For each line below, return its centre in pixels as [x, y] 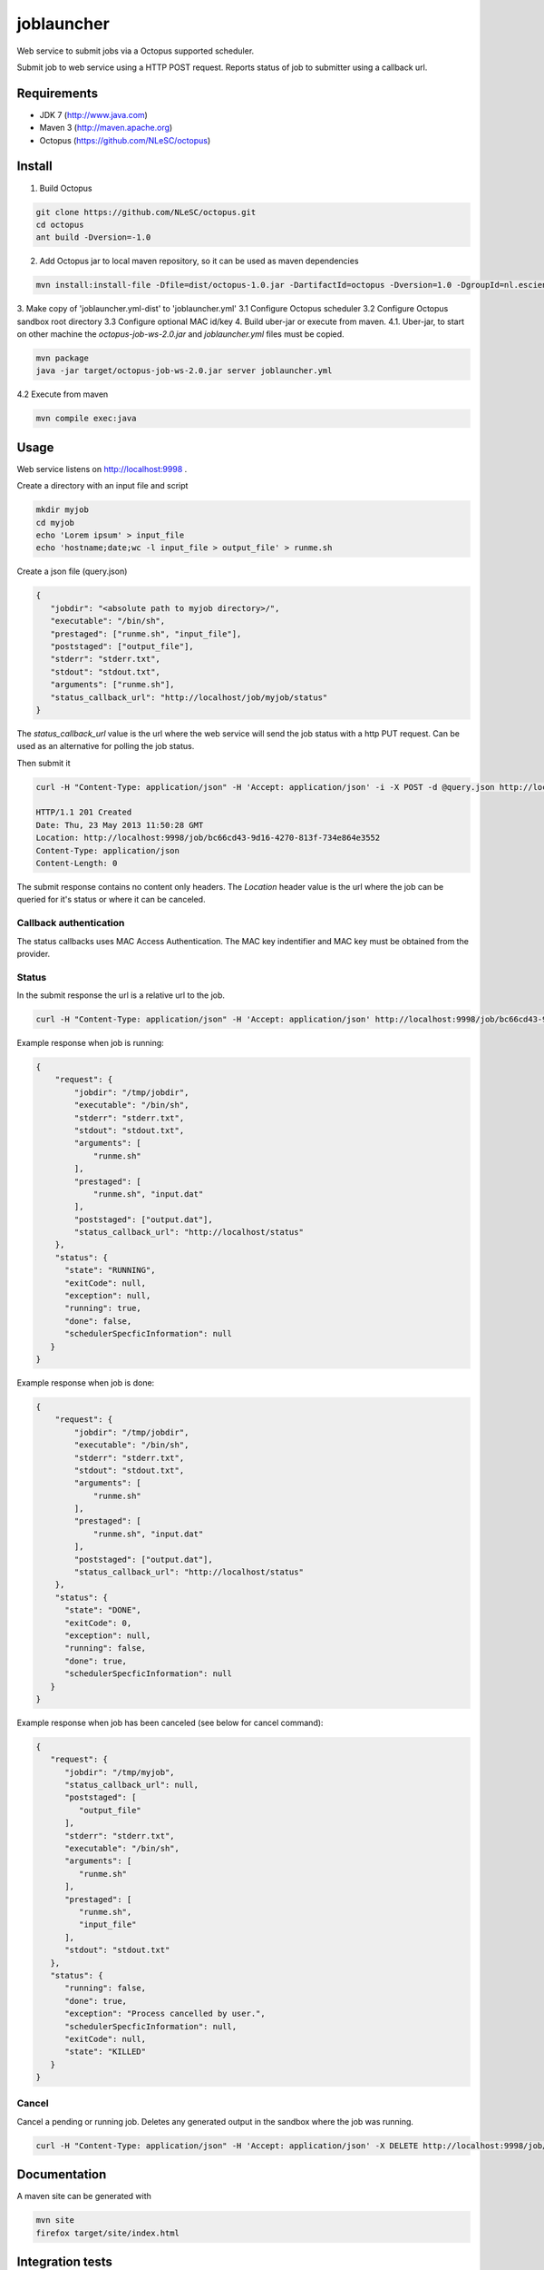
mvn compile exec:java [86, 419]
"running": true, [103, 1308]
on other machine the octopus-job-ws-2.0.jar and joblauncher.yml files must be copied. [180, 334]
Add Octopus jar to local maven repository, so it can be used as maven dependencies [199, 261]
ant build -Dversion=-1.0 [93, 237]
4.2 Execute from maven [63, 394]
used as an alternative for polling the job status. [106, 746]
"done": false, [98, 1321]
